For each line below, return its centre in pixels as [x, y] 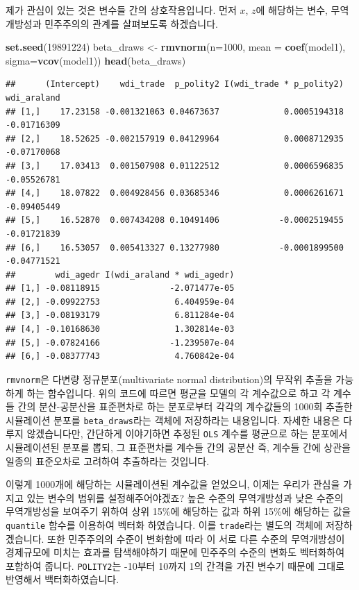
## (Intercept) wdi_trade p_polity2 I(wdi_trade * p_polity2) [175, 84]
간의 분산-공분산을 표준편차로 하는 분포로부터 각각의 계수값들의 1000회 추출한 [185, 406]
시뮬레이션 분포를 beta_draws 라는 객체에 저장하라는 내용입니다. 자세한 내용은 [173, 420]
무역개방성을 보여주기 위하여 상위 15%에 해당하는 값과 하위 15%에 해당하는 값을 [178, 511]
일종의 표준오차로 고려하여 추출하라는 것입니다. [108, 461]
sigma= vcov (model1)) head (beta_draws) [96, 60]
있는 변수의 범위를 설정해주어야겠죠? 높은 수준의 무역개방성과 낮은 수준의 [185, 497]
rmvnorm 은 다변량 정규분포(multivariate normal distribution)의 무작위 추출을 [169, 379]
